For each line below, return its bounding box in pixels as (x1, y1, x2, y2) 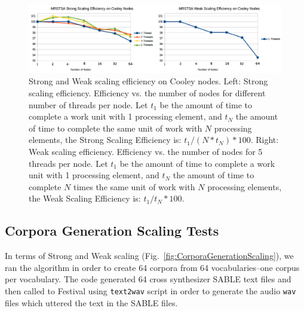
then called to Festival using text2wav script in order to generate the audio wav (5, 284, 296, 297)
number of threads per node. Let (29, 98, 148, 111)
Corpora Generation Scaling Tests (5, 221, 219, 240)
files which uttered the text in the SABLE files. (5, 296, 178, 309)
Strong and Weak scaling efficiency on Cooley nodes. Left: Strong (29, 75, 268, 87)
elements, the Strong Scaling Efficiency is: (29, 133, 182, 146)
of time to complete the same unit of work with (29, 121, 202, 134)
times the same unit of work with (73, 180, 195, 193)
